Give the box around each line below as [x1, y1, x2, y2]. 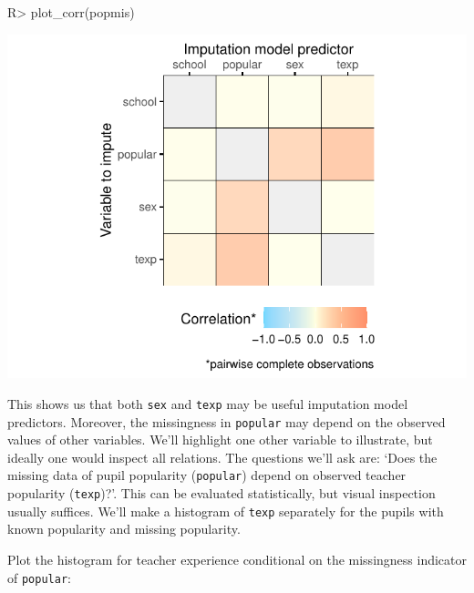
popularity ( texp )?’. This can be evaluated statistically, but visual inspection [7, 484, 436, 502]
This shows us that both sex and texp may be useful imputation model [7, 394, 408, 413]
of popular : [7, 567, 71, 587]
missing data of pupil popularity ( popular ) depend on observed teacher [7, 465, 407, 485]
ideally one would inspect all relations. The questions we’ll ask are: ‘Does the [7, 447, 438, 466]
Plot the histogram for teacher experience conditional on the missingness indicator [7, 549, 467, 568]
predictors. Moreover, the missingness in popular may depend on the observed [7, 412, 446, 431]
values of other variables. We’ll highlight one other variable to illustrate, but [7, 430, 433, 449]
